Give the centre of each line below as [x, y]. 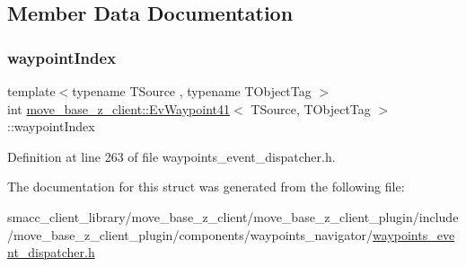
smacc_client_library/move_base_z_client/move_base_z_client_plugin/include [233, 216]
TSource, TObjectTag [311, 108]
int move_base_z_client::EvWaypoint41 [119, 108]
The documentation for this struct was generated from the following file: [206, 187]
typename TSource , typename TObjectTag [192, 91]
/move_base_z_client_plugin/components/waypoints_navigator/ [190, 234]
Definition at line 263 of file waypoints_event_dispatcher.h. [171, 156]
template [31, 91]
